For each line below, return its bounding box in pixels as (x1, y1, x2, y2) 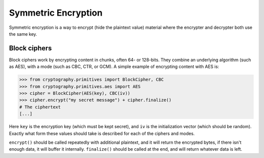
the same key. (9, 31, 38, 37)
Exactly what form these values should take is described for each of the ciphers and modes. (9, 130, 195, 136)
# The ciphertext (19, 104, 61, 110)
